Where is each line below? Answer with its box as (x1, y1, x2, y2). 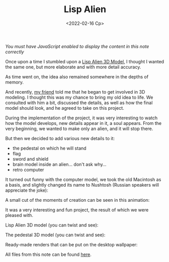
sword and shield (12, 156, 49, 162)
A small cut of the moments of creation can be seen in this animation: (5, 197, 150, 203)
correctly (5, 49, 24, 55)
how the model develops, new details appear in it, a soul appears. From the (5, 120, 162, 126)
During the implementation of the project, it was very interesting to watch (5, 115, 158, 121)
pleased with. (5, 212, 33, 218)
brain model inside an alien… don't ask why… (12, 161, 107, 167)
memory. (5, 79, 24, 85)
